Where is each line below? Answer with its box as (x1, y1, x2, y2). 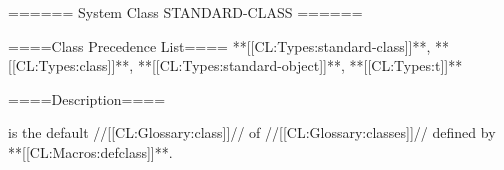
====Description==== (8, 88, 166, 109)
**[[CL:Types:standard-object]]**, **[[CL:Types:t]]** (137, 55, 463, 76)
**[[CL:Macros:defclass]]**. (8, 141, 173, 162)
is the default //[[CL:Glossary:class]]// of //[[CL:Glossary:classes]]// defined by (8, 122, 496, 143)
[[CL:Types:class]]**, (8, 55, 134, 76)
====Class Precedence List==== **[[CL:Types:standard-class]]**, (8, 35, 431, 56)
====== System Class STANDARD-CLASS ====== (8, 2, 363, 22)
